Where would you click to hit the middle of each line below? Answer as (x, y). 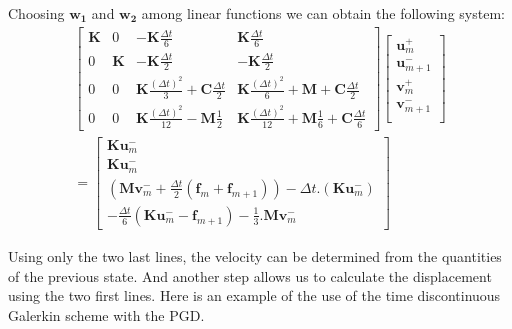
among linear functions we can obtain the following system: (323, 13)
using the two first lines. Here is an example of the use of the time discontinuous (254, 295)
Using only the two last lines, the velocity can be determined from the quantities (255, 255)
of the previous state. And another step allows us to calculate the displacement (250, 275)
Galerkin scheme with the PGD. (106, 314)
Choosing (36, 13)
